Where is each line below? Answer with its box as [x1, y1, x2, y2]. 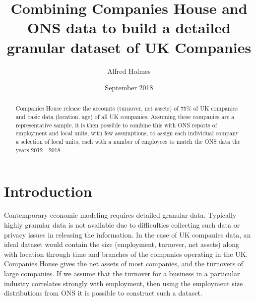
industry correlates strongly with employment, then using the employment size [4, 278, 243, 288]
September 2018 [105, 82, 153, 93]
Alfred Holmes [107, 65, 151, 76]
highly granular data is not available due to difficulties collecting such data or [4, 219, 240, 230]
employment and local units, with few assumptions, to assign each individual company [15, 129, 239, 137]
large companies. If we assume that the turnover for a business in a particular [4, 268, 240, 278]
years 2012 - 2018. [15, 145, 63, 154]
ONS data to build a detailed [27, 17, 231, 38]
